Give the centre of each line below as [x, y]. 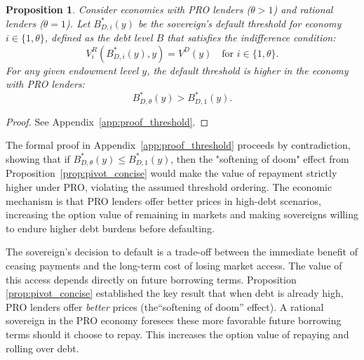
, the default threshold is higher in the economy [248, 70]
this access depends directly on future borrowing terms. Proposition [151, 279]
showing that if [38, 158]
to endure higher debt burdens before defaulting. [110, 228]
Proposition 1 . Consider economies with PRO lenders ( [128, 9]
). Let [78, 23]
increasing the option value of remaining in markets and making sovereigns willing [182, 214]
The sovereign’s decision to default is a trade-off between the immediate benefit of [182, 252]
